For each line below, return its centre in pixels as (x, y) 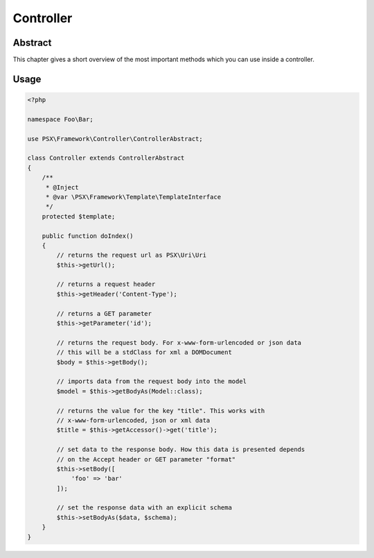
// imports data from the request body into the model (152, 381)
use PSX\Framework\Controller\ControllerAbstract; (115, 138)
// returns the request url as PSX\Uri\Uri (132, 255)
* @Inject (62, 187)
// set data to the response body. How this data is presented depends (181, 450)
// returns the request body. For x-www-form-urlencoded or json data (179, 343)
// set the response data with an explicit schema (144, 508)
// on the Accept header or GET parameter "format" (146, 459)
